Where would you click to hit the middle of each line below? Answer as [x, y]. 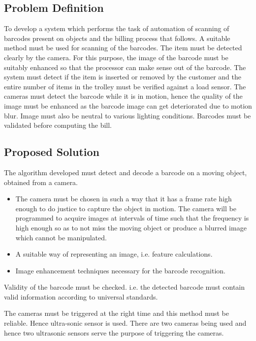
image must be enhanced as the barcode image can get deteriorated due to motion [128, 105]
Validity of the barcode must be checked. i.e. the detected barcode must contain [125, 287]
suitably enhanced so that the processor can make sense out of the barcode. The [125, 67]
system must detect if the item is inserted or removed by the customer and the [123, 77]
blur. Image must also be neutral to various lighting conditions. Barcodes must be [128, 115]
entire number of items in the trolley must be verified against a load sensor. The [125, 86]
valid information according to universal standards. [81, 296]
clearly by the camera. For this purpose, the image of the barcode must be [116, 57]
